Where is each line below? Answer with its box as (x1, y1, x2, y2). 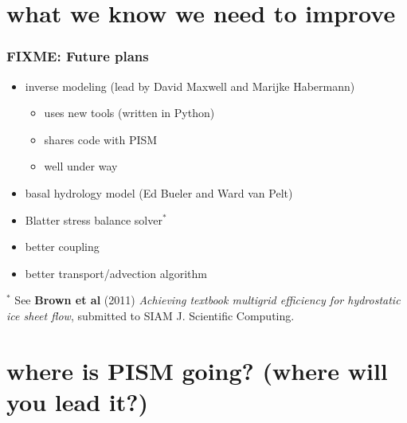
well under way (44, 158, 118, 174)
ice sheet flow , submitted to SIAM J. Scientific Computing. (6, 307, 295, 323)
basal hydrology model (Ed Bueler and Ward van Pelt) (25, 184, 293, 201)
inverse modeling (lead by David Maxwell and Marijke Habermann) (25, 77, 355, 94)
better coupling (25, 238, 100, 255)
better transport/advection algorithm (25, 264, 207, 281)
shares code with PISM (44, 131, 158, 147)
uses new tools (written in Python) (44, 104, 215, 121)
